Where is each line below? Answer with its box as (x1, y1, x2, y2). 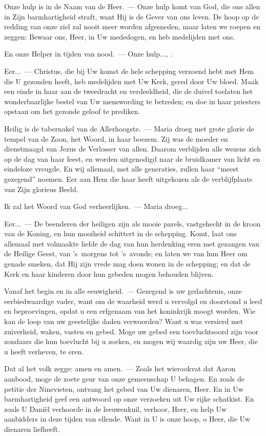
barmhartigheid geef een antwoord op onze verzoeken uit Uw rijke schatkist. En (4, 393, 254, 404)
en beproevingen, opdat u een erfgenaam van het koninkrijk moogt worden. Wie (4, 306, 256, 316)
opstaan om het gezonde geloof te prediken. (4, 106, 140, 117)
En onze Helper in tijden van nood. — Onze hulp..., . (4, 48, 173, 59)
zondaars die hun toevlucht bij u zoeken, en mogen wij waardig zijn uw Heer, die (4, 336, 258, 347)
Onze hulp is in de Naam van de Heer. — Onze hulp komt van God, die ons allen (4, 1, 260, 11)
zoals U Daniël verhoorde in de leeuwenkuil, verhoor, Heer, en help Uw (4, 403, 227, 414)
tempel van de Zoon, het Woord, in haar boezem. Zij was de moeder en (4, 133, 228, 144)
